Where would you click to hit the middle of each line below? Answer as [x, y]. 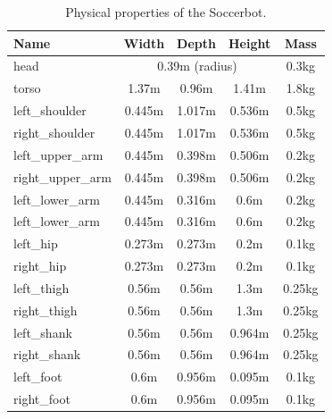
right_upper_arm [62, 176]
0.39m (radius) [197, 66]
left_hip [36, 243]
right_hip [40, 266]
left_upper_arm [58, 154]
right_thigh [46, 310]
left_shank [43, 332]
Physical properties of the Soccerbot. [166, 12]
